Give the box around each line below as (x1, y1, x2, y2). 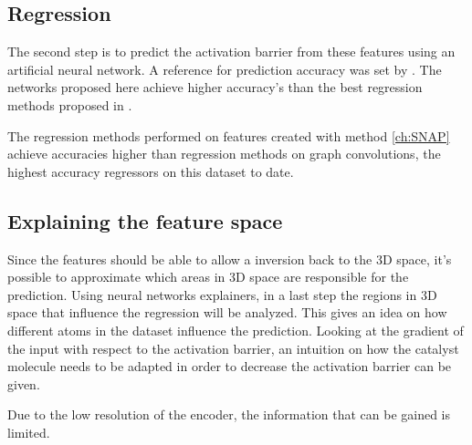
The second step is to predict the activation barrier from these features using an (7, 42, 456, 61)
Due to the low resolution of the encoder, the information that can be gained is (7, 405, 451, 424)
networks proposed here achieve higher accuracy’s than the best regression (7, 78, 423, 97)
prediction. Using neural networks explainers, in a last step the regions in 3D (7, 285, 437, 304)
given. (7, 374, 40, 393)
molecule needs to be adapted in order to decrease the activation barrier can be (7, 357, 452, 376)
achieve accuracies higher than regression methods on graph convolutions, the (7, 144, 441, 163)
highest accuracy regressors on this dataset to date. (7, 161, 294, 181)
